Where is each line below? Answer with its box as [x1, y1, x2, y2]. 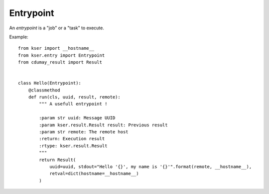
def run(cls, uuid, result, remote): [28, 95, 121, 100]
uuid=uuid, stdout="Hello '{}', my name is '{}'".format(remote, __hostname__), [49, 164, 252, 169]
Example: [9, 34, 28, 40]
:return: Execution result [39, 136, 105, 142]
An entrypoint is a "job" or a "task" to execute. [9, 25, 105, 31]
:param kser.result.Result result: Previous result [39, 122, 168, 128]
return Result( [39, 157, 76, 163]
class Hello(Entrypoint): [18, 80, 82, 86]
